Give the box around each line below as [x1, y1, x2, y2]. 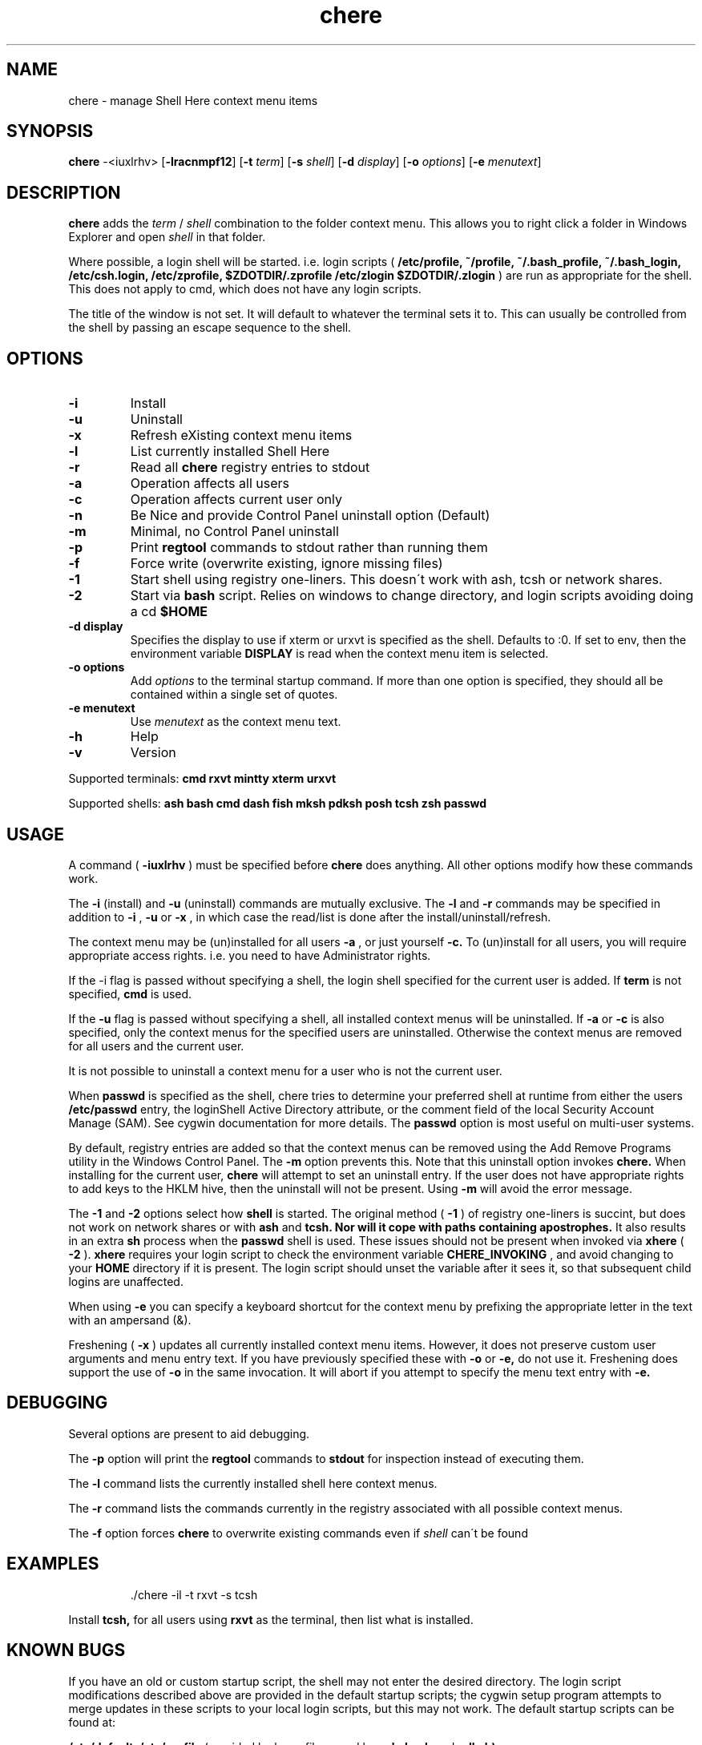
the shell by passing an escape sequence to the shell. [68, 320, 352, 335]
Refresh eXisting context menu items [130, 427, 353, 444]
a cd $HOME [130, 603, 208, 620]
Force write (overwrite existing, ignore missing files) [130, 555, 443, 572]
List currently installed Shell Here [130, 443, 330, 460]
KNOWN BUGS [6, 1640, 126, 1661]
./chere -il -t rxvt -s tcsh [130, 1587, 258, 1602]
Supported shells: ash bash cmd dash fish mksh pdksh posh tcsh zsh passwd [68, 796, 487, 811]
